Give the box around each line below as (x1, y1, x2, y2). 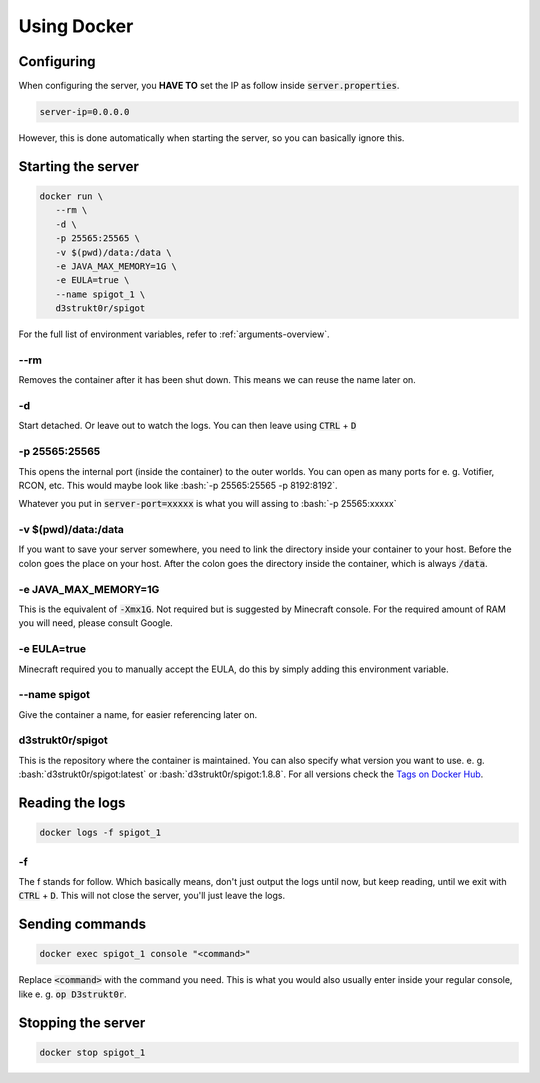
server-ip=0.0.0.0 (39, 106, 130, 118)
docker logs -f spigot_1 (39, 827, 162, 839)
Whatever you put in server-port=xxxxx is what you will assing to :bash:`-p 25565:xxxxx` (18, 498, 397, 510)
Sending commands (18, 916, 147, 933)
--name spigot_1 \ (55, 288, 146, 300)
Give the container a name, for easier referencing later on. (18, 708, 258, 720)
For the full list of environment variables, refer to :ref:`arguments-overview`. (18, 328, 330, 340)
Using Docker (18, 15, 134, 37)
